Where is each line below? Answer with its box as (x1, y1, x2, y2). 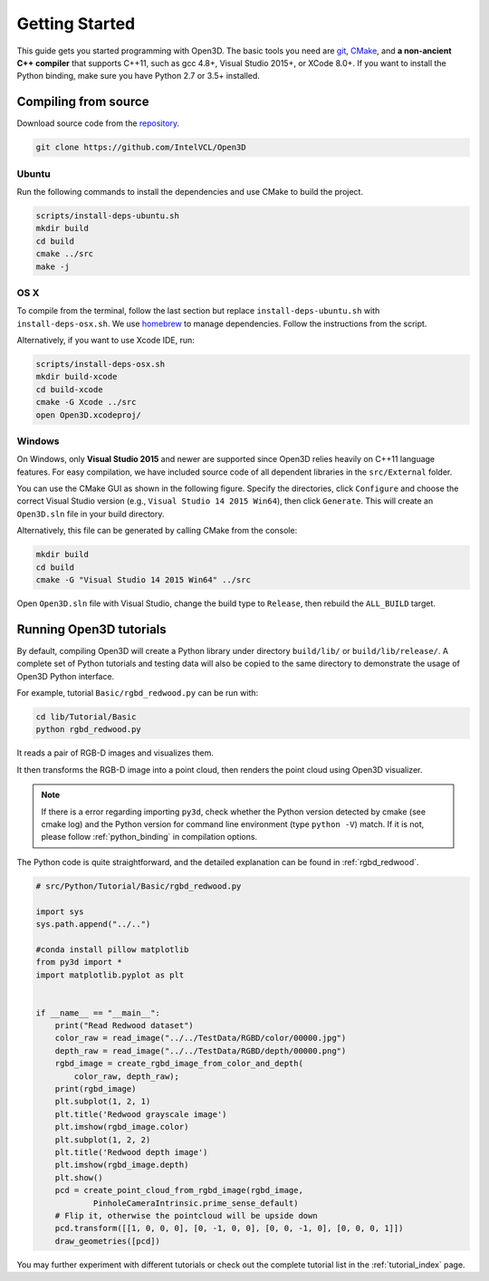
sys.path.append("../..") (35, 919, 151, 929)
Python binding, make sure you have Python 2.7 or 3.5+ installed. (16, 71, 260, 82)
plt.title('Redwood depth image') (54, 1147, 208, 1157)
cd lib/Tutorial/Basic (35, 712, 137, 722)
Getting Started (16, 14, 136, 34)
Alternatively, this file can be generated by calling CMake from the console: (16, 525, 298, 536)
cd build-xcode (35, 384, 103, 394)
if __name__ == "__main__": (35, 1007, 160, 1018)
